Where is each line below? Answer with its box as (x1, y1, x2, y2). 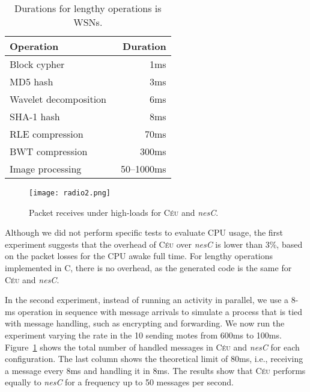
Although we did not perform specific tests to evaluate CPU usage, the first (5, 226, 284, 239)
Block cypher (10, 57, 65, 71)
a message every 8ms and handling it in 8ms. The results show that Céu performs (5, 364, 306, 376)
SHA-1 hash (10, 109, 60, 123)
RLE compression (10, 127, 84, 141)
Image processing (10, 162, 82, 176)
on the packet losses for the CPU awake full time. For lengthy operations (5, 250, 273, 262)
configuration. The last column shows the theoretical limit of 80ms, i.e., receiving (5, 352, 303, 365)
